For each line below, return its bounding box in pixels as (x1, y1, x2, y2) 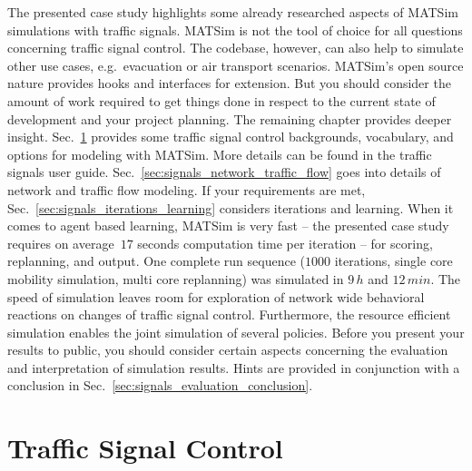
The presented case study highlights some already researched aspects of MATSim (7, 3, 458, 21)
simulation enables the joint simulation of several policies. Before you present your (7, 322, 465, 341)
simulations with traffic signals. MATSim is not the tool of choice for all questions (7, 20, 463, 39)
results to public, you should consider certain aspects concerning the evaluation (7, 340, 448, 359)
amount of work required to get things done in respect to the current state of (7, 91, 436, 110)
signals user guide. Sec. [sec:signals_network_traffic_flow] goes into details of (7, 162, 441, 182)
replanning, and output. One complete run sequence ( (7, 251, 306, 270)
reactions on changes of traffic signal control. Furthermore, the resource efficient (7, 305, 451, 324)
